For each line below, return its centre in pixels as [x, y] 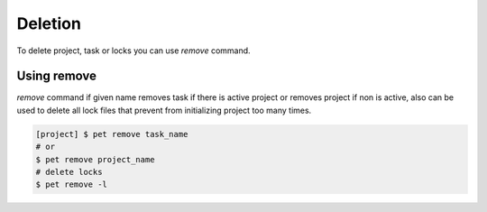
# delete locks [69, 172]
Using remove [57, 76]
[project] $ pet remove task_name [112, 134]
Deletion [49, 23]
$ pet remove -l [72, 184]
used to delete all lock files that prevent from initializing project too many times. [164, 110]
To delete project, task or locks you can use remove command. [134, 51]
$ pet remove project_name [95, 159]
